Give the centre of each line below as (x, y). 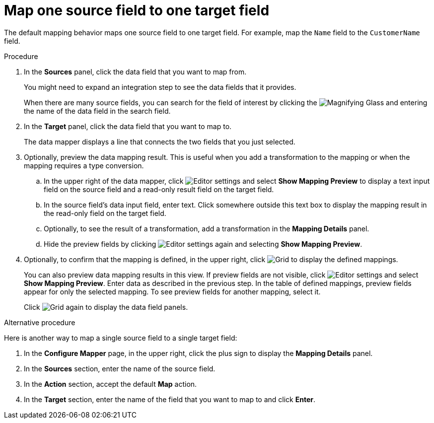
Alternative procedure (40, 322)
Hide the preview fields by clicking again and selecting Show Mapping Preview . (203, 244)
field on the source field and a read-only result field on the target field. (159, 189)
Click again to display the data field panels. (106, 307)
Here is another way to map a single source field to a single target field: (121, 338)
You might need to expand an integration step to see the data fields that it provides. (160, 87)
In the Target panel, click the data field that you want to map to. (128, 126)
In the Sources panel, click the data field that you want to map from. (135, 71)
